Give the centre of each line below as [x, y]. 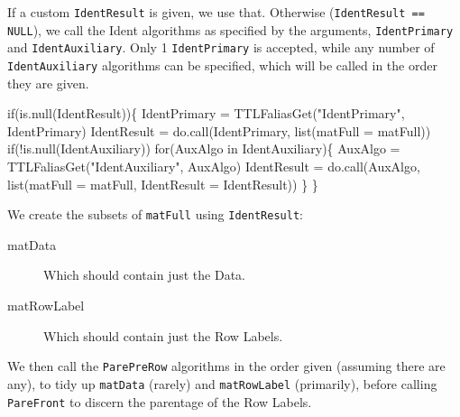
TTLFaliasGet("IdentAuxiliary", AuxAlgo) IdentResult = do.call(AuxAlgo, [214, 166]
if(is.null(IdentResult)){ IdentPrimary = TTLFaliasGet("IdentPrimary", [206, 113]
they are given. [48, 83]
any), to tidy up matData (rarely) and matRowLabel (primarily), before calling [222, 383]
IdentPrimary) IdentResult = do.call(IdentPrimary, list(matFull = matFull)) [219, 130]
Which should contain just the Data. [144, 275]
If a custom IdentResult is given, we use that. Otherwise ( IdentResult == [216, 12]
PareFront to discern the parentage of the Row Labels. [160, 401]
